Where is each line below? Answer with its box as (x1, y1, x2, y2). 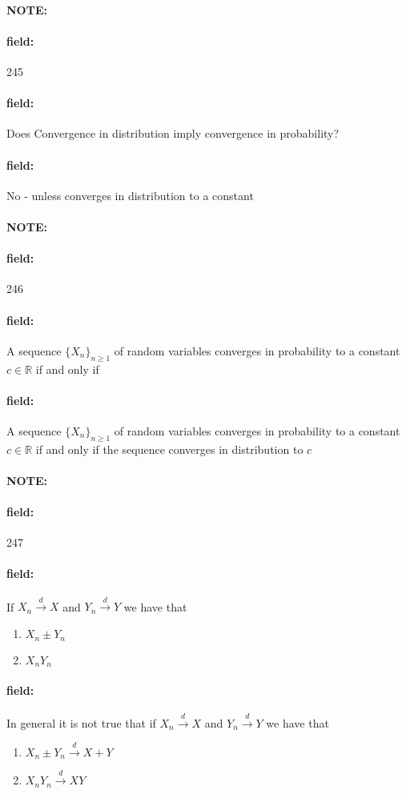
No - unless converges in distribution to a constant (6, 186, 254, 203)
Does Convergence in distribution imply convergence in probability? (6, 125, 340, 142)
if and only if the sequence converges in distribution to (35, 440, 303, 457)
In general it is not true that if (6, 714, 156, 731)
